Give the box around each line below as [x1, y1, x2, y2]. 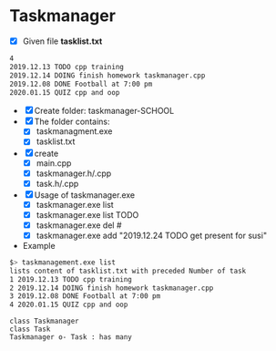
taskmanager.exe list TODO [36, 209, 139, 220]
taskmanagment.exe [36, 126, 113, 137]
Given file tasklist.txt [22, 36, 103, 46]
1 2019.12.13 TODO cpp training [9, 274, 132, 284]
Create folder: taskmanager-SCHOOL [34, 106, 175, 117]
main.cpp [36, 157, 72, 169]
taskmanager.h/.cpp [36, 168, 112, 179]
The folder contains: [34, 116, 110, 128]
